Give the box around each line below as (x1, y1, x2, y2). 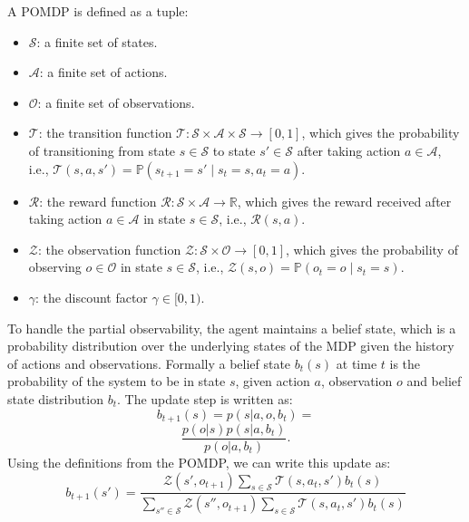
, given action (235, 372, 310, 391)
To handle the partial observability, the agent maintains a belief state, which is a (7, 318, 456, 337)
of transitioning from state (28, 140, 176, 159)
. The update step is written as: (117, 389, 293, 408)
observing (28, 257, 82, 276)
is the (389, 353, 421, 372)
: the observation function (37, 239, 181, 258)
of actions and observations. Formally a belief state (7, 353, 291, 372)
